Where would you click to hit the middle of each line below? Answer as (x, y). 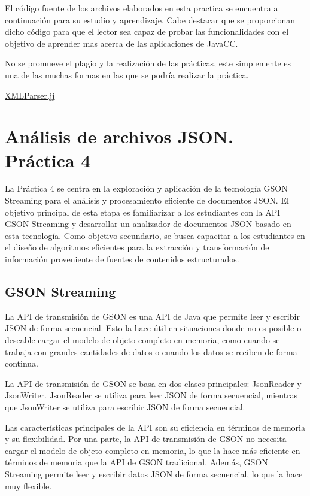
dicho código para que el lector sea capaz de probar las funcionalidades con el (147, 31)
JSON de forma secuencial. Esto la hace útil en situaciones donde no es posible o (153, 328)
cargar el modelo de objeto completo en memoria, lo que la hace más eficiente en (153, 450)
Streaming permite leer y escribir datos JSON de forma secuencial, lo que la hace (154, 474)
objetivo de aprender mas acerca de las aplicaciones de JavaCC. (121, 43)
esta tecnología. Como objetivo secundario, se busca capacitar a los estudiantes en (155, 235)
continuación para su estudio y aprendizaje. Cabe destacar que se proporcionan (150, 19)
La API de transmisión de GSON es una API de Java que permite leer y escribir (152, 316)
